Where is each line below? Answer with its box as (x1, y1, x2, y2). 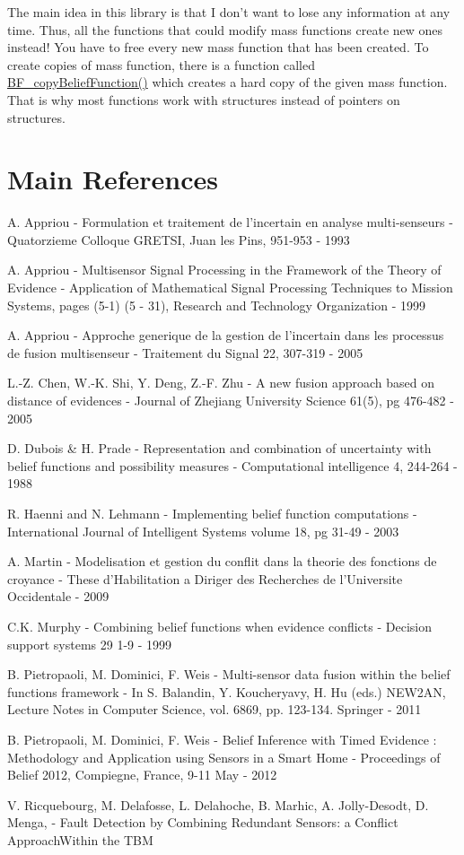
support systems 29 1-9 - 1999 (7, 634, 172, 653)
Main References (7, 161, 218, 197)
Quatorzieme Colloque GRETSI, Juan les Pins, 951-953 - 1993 (7, 230, 350, 249)
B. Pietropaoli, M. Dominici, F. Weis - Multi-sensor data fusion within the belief (7, 665, 451, 684)
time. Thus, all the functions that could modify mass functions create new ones (7, 20, 443, 39)
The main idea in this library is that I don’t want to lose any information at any (7, 3, 451, 21)
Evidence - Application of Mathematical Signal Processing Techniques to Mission (7, 278, 453, 297)
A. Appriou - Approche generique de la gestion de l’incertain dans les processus (7, 326, 444, 345)
